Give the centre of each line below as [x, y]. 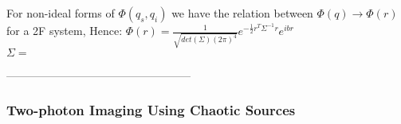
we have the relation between [242, 13]
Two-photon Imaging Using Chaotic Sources [151, 110]
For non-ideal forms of [61, 13]
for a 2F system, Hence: [65, 30]
